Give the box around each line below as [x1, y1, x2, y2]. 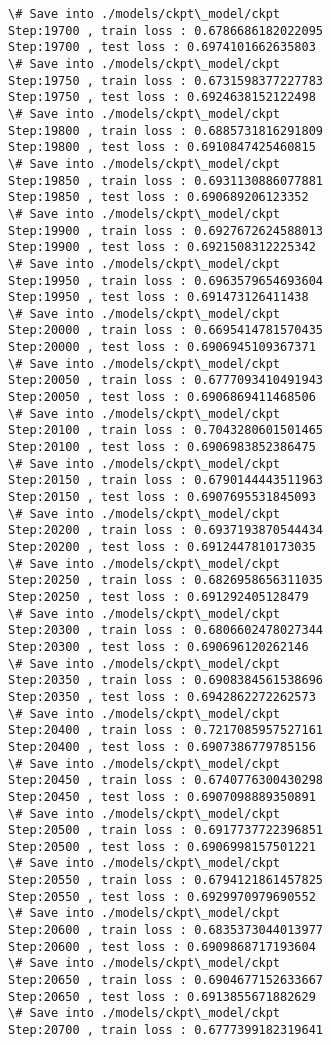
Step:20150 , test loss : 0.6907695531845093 [8, 490, 316, 505]
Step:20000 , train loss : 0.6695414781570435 [8, 323, 323, 338]
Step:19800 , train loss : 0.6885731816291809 [8, 123, 323, 138]
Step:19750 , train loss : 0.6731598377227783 [8, 73, 323, 88]
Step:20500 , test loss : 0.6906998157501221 [8, 839, 316, 854]
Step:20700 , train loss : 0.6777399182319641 [8, 1023, 323, 1038]
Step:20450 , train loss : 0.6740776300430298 [8, 773, 323, 788]
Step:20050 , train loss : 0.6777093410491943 [8, 373, 323, 388]
